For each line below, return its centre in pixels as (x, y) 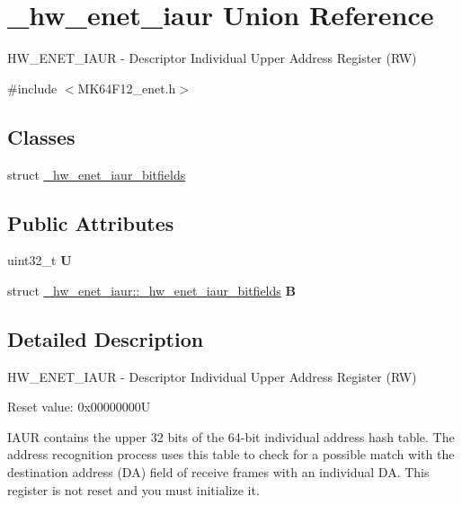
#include (32, 88)
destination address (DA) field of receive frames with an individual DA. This (218, 472)
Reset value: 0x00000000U (79, 407)
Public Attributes (91, 222)
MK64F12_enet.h (127, 88)
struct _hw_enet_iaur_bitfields (97, 174)
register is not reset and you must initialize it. (133, 489)
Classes (41, 136)
